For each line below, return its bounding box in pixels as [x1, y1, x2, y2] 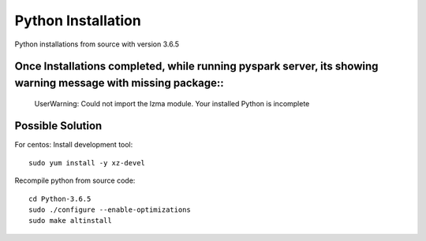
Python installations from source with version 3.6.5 [14, 39, 180, 49]
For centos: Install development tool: [14, 140, 133, 150]
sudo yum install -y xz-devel [28, 158, 146, 167]
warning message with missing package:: [14, 76, 224, 90]
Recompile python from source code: [14, 176, 136, 185]
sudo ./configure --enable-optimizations [28, 206, 191, 214]
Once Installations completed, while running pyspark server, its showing [14, 60, 379, 73]
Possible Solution [14, 119, 103, 133]
